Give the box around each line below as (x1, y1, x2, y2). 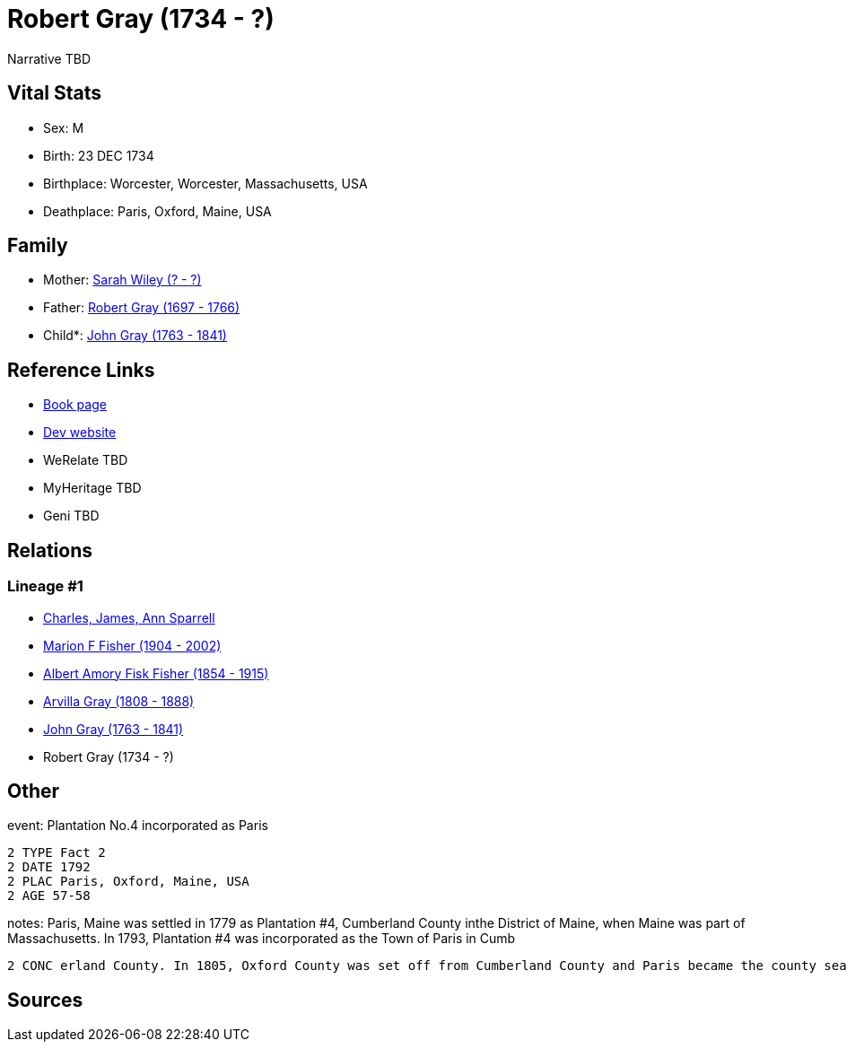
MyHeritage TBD (43, 480, 142, 496)
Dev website (43, 424, 117, 441)
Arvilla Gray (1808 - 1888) (43, 693, 195, 709)
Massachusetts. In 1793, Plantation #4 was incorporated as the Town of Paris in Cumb (7, 931, 516, 947)
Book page (43, 397, 107, 413)
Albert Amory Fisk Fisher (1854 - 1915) (43, 665, 269, 681)
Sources (7, 988, 83, 1011)
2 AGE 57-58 (7, 888, 91, 904)
